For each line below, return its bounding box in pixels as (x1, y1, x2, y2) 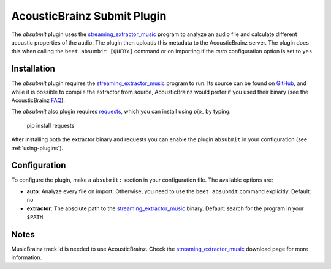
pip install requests (26, 122, 75, 129)
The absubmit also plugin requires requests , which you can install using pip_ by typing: (11, 108, 231, 116)
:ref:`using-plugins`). (11, 144, 64, 152)
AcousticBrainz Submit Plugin (11, 9, 167, 23)
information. (11, 254, 42, 261)
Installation (11, 64, 55, 74)
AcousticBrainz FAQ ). (11, 97, 66, 104)
